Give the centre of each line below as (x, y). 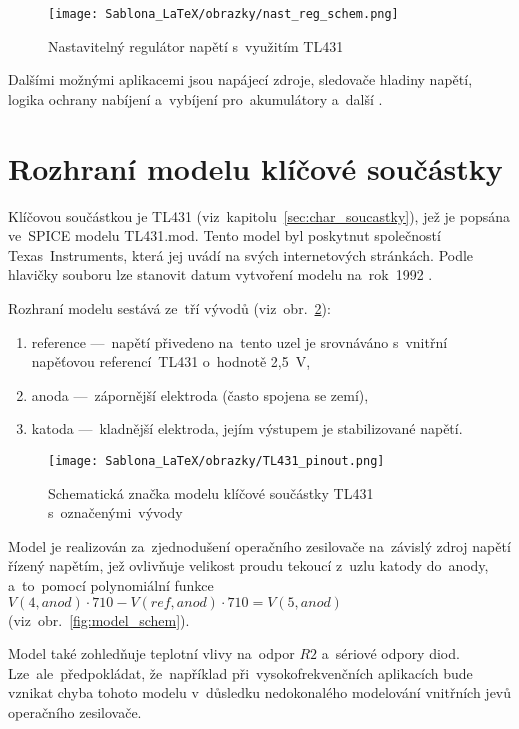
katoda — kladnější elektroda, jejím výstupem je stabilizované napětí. (247, 428)
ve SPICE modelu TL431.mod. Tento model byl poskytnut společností (224, 235)
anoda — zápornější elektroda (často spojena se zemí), (200, 394)
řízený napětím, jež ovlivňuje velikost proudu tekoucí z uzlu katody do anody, (248, 565)
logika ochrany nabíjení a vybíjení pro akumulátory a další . (195, 98)
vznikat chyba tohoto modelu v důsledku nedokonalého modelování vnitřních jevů (260, 692)
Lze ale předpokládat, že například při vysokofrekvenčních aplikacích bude (240, 672)
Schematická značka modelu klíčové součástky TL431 (211, 492)
